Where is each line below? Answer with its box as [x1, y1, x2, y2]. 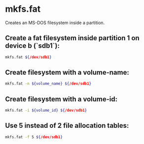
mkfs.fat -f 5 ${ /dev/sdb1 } [5, 134, 63, 140]
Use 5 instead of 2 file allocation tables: [5, 121, 129, 130]
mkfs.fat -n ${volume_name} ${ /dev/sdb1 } [5, 81, 92, 86]
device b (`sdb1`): [5, 42, 60, 50]
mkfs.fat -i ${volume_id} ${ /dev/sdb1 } [5, 108, 87, 113]
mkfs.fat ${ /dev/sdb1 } [5, 55, 52, 59]
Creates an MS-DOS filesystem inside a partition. [5, 20, 105, 26]
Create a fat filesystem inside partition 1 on [5, 34, 140, 42]
